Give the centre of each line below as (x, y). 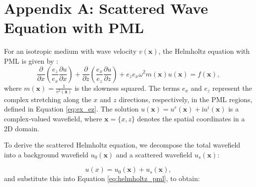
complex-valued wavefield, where (53, 118)
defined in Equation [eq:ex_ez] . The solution (71, 109)
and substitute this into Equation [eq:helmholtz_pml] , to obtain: (102, 178)
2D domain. (22, 128)
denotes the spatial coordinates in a (191, 118)
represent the (232, 88)
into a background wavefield (46, 154)
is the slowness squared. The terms (127, 88)
